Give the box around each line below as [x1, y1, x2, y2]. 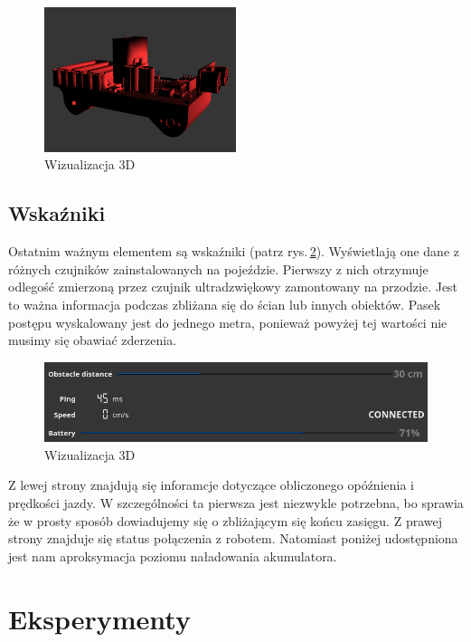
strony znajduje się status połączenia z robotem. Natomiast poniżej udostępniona [8, 529, 458, 548]
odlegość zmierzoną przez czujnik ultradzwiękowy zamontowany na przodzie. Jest [8, 277, 458, 296]
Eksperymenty [8, 599, 191, 637]
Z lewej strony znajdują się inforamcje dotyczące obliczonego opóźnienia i [8, 475, 414, 494]
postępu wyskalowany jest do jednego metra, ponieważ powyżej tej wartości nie [8, 312, 447, 331]
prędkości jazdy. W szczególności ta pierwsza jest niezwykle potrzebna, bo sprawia [8, 493, 464, 513]
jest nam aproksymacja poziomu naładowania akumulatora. [8, 546, 337, 565]
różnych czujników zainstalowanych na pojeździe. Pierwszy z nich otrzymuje [8, 259, 429, 278]
